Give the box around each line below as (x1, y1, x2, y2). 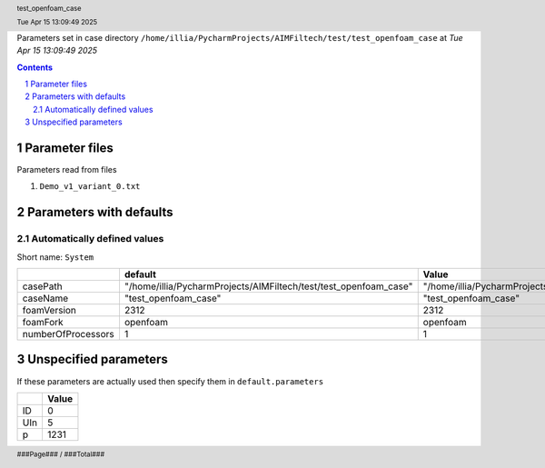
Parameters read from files (16, 164, 117, 175)
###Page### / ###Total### (16, 450, 105, 459)
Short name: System (16, 251, 94, 263)
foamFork (22, 316, 64, 329)
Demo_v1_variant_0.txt (39, 182, 141, 192)
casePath (22, 280, 63, 293)
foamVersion (22, 304, 77, 317)
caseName (22, 292, 69, 304)
